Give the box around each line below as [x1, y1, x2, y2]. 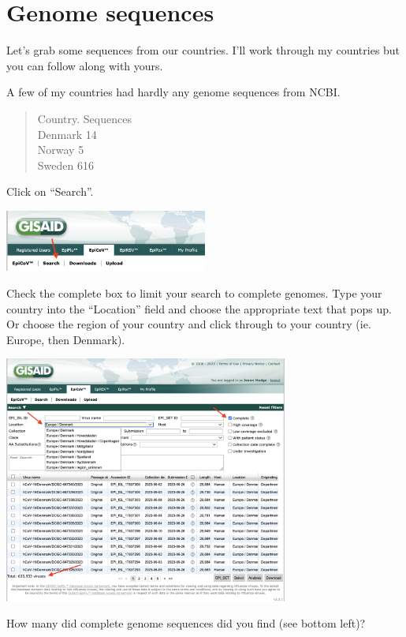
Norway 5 [37, 141, 84, 158]
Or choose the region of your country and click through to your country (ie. [6, 316, 371, 332]
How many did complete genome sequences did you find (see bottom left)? [6, 615, 366, 631]
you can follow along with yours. [6, 57, 163, 73]
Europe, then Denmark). [6, 331, 125, 347]
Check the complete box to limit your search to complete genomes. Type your [6, 284, 382, 301]
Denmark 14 [37, 126, 97, 142]
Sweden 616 [37, 156, 94, 173]
